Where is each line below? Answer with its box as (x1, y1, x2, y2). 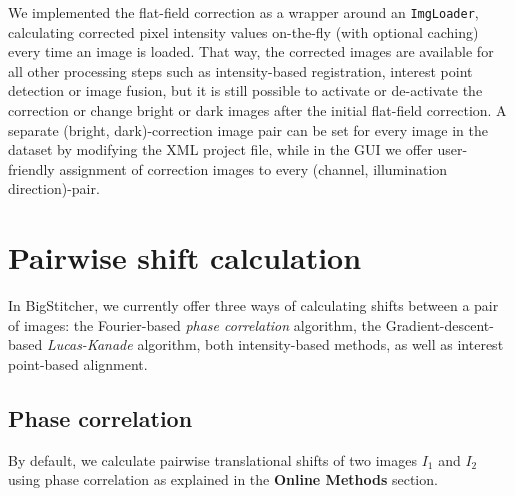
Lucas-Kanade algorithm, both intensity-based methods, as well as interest (46, 334, 504, 355)
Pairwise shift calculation (8, 237, 362, 278)
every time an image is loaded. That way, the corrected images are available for (8, 41, 494, 62)
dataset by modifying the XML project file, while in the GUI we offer (8, 139, 433, 160)
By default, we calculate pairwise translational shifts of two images (8, 449, 417, 470)
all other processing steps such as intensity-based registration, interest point (8, 60, 473, 81)
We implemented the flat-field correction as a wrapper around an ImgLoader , (8, 2, 479, 22)
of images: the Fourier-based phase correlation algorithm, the (8, 314, 381, 335)
